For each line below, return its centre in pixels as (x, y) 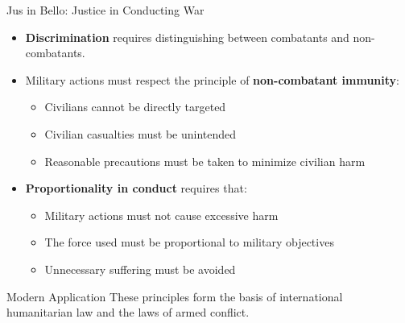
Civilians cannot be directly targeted (135, 107)
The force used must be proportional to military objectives (189, 242)
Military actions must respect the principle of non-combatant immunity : (212, 79)
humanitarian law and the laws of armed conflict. (128, 312)
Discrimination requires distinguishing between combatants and (187, 37)
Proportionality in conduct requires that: (136, 188)
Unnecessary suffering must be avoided (140, 269)
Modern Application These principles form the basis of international (175, 296)
